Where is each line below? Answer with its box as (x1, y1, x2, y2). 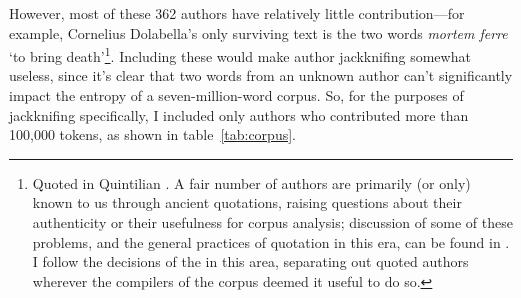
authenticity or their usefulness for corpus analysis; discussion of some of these (32, 212, 513, 232)
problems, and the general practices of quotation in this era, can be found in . (32, 231, 510, 252)
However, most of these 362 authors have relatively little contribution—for (9, 3, 465, 23)
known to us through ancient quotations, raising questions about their (32, 192, 462, 213)
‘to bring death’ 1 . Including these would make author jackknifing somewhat (9, 43, 471, 66)
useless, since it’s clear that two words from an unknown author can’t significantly (9, 65, 513, 86)
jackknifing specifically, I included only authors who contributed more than (9, 104, 469, 125)
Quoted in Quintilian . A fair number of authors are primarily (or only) (32, 172, 471, 193)
